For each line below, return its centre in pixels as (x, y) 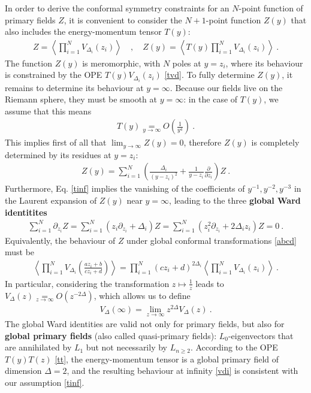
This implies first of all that (56, 142)
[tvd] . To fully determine (209, 75)
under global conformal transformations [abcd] (212, 240)
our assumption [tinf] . (45, 383)
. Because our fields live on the (226, 87)
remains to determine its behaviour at (74, 87)
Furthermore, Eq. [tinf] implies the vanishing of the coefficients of (125, 188)
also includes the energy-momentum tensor (83, 31)
